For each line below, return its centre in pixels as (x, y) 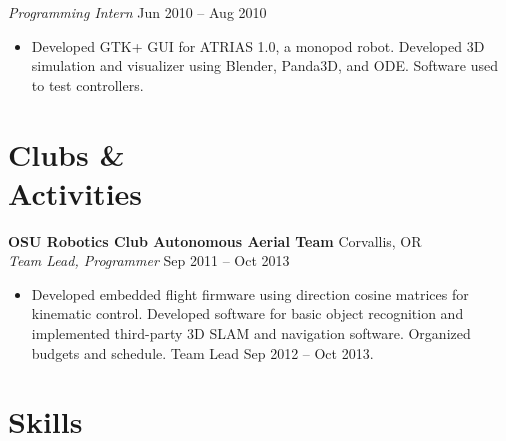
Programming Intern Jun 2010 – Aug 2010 (137, 12)
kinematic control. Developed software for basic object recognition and (247, 313)
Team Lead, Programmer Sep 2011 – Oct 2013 (149, 260)
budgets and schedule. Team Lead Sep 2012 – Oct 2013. (202, 352)
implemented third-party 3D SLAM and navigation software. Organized (251, 333)
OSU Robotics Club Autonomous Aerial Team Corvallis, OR (215, 240)
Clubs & (66, 153)
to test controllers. (87, 84)
